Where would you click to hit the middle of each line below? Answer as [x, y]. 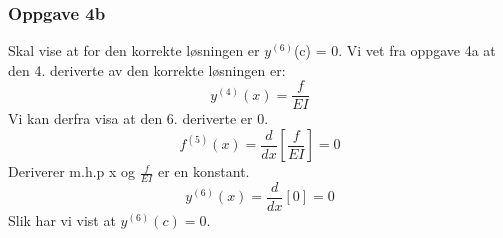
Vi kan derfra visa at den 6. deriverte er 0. [138, 118]
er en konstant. [203, 171]
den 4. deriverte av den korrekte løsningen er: [147, 69]
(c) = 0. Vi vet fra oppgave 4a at [394, 50]
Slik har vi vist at [62, 219]
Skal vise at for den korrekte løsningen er [134, 50]
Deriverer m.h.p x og [72, 171]
